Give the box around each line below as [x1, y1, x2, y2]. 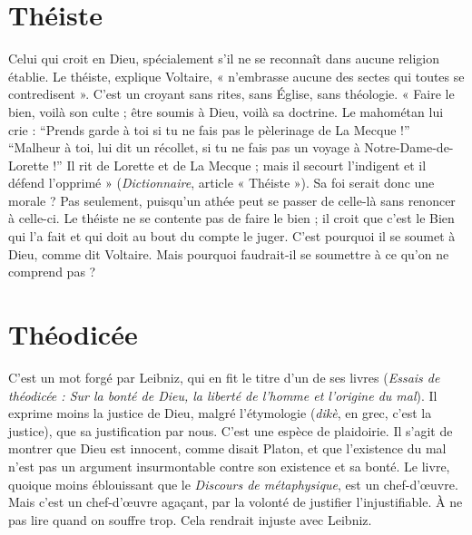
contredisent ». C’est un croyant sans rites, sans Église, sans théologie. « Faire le [8, 84, 455, 103]
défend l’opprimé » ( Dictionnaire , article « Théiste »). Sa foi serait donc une [8, 173, 435, 192]
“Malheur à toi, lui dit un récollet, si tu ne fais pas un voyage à [8, 138, 360, 157]
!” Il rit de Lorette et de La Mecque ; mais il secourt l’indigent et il [53, 155, 427, 174]
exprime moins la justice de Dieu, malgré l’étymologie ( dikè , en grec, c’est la [8, 404, 432, 423]
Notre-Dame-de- [364, 138, 454, 157]
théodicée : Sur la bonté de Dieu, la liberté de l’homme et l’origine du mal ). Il [8, 385, 438, 404]
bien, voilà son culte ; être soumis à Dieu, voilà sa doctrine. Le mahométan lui [8, 102, 444, 121]
